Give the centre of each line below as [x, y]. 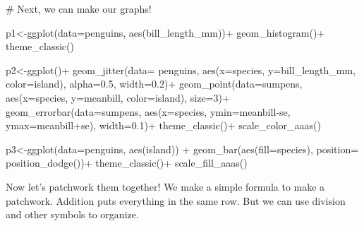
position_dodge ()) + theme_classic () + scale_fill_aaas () [127, 163]
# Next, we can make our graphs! [79, 8]
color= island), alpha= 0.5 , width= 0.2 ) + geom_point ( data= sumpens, [154, 84]
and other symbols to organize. [72, 214]
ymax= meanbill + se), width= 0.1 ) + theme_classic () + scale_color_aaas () [163, 125]
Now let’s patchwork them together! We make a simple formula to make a [165, 186]
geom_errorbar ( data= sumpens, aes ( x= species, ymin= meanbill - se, [148, 111]
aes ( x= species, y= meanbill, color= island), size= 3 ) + [118, 97]
